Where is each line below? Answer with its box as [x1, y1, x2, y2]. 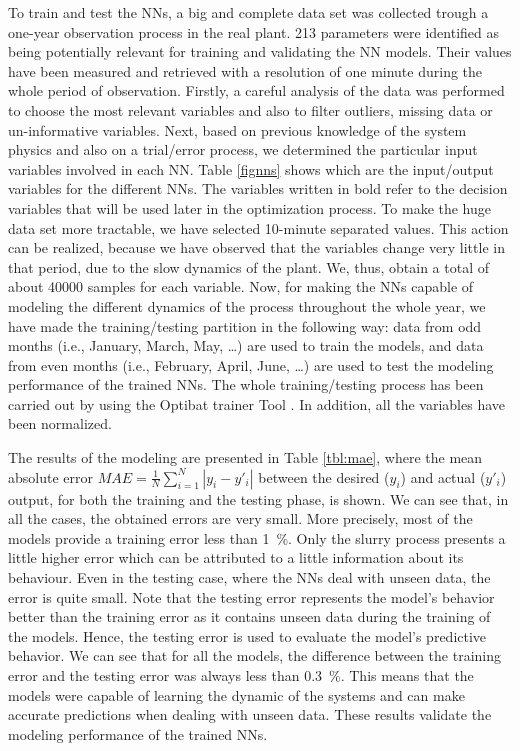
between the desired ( [258, 466, 390, 487]
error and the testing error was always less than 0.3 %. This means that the [8, 665, 474, 685]
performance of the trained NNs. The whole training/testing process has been [8, 374, 484, 395]
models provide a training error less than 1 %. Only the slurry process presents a [8, 527, 506, 548]
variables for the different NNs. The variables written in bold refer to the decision [8, 178, 508, 199]
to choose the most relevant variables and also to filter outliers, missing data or [8, 99, 493, 120]
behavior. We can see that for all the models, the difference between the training [8, 645, 502, 666]
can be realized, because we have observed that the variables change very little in [8, 237, 505, 258]
